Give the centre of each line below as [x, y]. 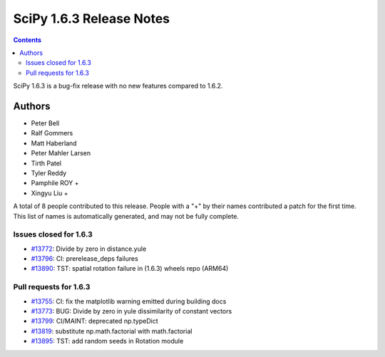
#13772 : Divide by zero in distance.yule [89, 249]
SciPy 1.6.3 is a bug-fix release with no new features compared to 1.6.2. [118, 86]
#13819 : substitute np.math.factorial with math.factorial [112, 331]
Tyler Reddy [49, 173]
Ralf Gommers [52, 133]
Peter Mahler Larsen [61, 153]
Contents [27, 40]
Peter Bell [45, 123]
